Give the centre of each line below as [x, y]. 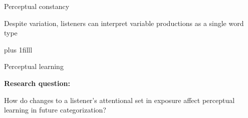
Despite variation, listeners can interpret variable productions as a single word [124, 23]
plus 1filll [18, 49]
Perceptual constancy [37, 6]
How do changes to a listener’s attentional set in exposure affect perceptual [119, 100]
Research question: [37, 83]
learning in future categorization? [55, 110]
